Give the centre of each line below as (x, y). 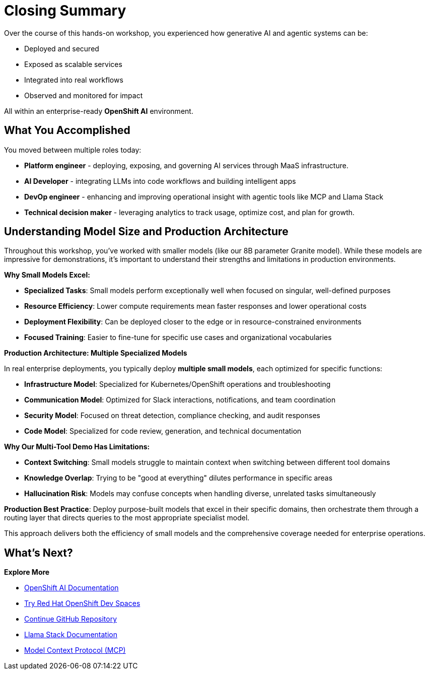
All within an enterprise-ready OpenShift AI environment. (99, 111)
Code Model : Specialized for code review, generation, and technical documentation (163, 431)
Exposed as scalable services (73, 64)
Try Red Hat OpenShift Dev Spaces (82, 603)
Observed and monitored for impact (84, 95)
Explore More (27, 572)
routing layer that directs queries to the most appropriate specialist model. (127, 518)
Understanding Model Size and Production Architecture (146, 232)
